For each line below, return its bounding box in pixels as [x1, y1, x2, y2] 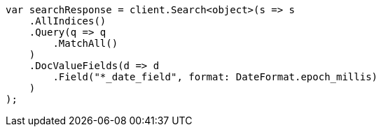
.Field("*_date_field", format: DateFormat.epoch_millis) [53, 71, 378, 82]
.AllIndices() [29, 15, 106, 27]
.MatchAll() [53, 38, 118, 49]
